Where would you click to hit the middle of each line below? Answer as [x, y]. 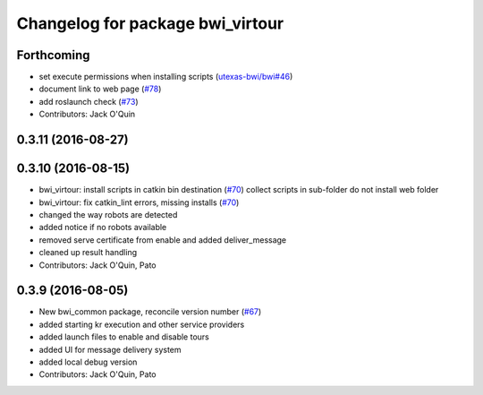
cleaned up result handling [88, 253]
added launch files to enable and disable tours [124, 337]
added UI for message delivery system [110, 349]
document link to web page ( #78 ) [100, 89]
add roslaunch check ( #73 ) [89, 101]
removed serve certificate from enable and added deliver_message [163, 240]
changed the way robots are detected [108, 214]
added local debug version [88, 362]
